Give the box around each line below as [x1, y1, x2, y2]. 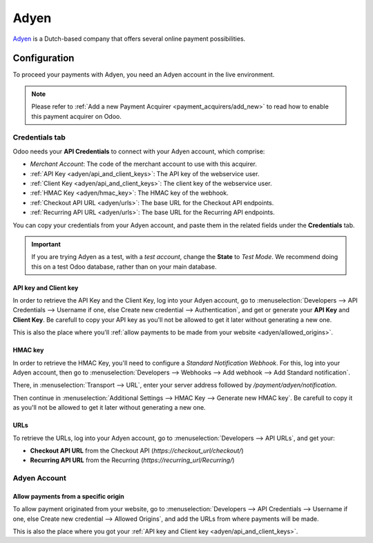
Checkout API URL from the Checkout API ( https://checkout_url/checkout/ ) [30, 446, 244, 455]
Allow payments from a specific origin [12, 492, 124, 500]
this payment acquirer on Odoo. [31, 112, 122, 120]
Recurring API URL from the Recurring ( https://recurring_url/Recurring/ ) [30, 456, 235, 464]
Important [31, 240, 61, 248]
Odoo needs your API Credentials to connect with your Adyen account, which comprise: [12, 147, 265, 155]
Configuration [12, 53, 75, 64]
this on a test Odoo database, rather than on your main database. [31, 263, 217, 271]
